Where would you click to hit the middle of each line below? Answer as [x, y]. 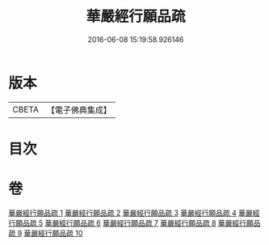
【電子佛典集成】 [79, 110]
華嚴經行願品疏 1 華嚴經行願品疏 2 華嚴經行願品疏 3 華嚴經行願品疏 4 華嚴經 [134, 213]
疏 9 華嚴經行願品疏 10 [46, 233]
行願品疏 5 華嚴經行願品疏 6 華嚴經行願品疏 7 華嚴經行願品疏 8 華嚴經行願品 [134, 222]
